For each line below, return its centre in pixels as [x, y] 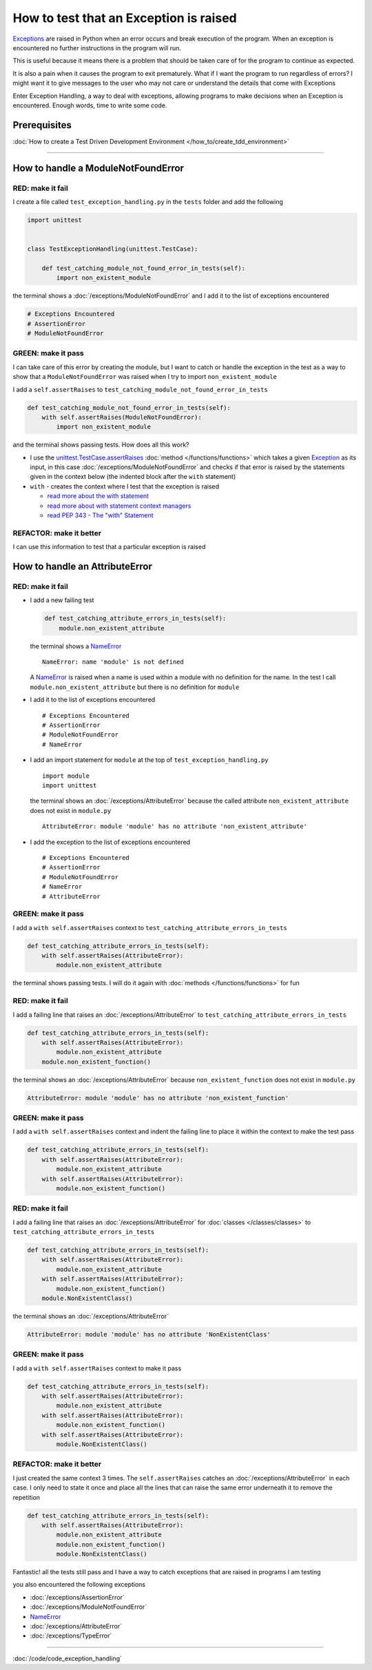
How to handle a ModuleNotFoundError [98, 168]
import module [66, 776]
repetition [27, 1497]
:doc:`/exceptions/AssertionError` [77, 1597]
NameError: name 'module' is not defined [113, 662]
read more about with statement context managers [119, 506]
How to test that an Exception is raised [125, 18]
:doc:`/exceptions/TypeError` [71, 1636]
